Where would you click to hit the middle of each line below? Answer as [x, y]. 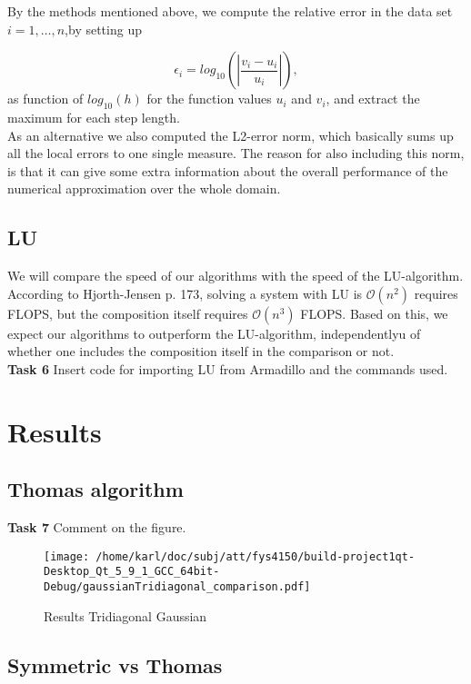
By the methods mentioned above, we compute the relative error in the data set [230, 11]
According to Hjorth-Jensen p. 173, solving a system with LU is [185, 293]
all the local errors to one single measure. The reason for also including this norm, [236, 153]
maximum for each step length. [94, 117]
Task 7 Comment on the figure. [97, 527]
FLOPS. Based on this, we [374, 313]
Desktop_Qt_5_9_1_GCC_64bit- [132, 572]
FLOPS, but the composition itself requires [128, 313]
